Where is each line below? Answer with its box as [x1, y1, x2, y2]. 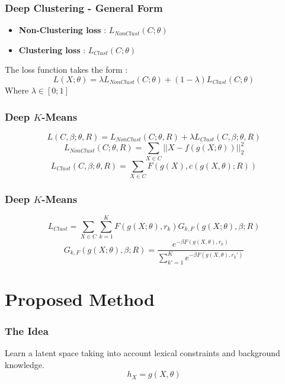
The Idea [5, 323, 49, 338]
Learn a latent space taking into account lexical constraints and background [5, 347, 280, 359]
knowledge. [5, 358, 44, 370]
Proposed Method [5, 286, 155, 311]
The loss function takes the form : [5, 63, 128, 76]
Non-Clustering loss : [18, 24, 107, 36]
